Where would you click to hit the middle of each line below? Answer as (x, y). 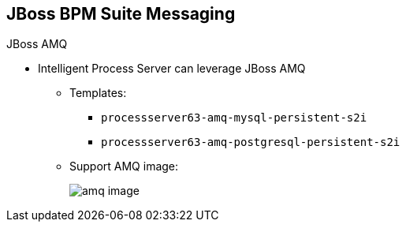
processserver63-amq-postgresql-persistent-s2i (251, 142)
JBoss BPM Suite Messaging (121, 14)
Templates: (98, 93)
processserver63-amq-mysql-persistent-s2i (234, 118)
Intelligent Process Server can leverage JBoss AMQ (172, 69)
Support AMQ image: (124, 166)
